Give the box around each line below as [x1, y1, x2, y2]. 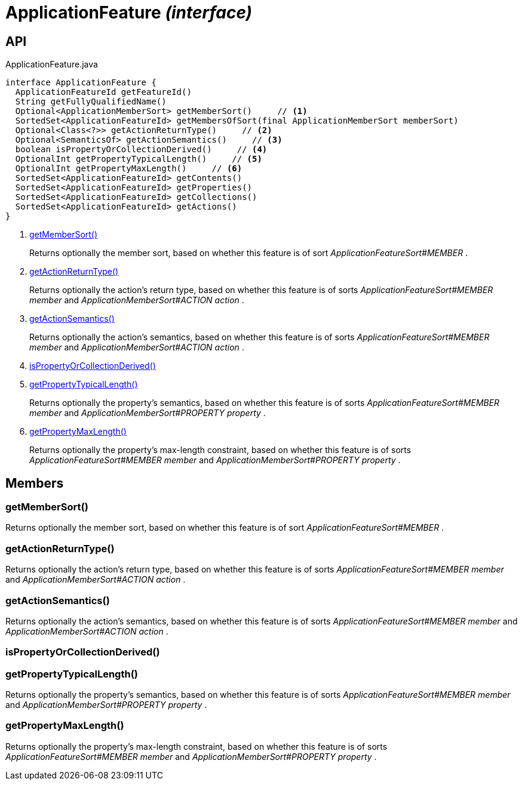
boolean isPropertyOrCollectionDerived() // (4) [15, 144, 268, 155]
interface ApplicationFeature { [5, 78, 156, 88]
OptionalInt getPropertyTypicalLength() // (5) [15, 154, 262, 164]
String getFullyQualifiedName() [15, 97, 167, 107]
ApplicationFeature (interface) [5, 2, 253, 23]
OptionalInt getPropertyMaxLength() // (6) [15, 164, 242, 174]
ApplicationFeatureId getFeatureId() [15, 87, 192, 97]
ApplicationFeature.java [5, 59, 98, 70]
